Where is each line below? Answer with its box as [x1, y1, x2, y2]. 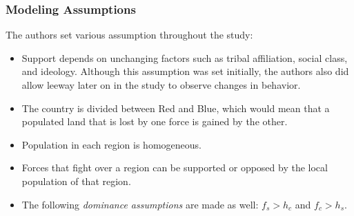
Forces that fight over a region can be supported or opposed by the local [21, 160, 328, 175]
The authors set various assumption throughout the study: [6, 28, 253, 42]
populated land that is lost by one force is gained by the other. [21, 114, 288, 129]
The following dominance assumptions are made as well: [21, 197, 259, 211]
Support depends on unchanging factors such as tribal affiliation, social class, [21, 50, 348, 65]
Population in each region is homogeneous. [21, 137, 201, 151]
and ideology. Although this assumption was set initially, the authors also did [21, 64, 349, 78]
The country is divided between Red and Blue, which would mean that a [21, 100, 330, 115]
